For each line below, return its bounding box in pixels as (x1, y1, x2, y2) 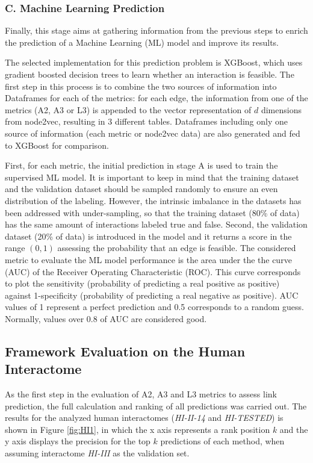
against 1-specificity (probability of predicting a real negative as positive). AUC (5, 288, 299, 301)
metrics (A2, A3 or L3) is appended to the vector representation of (5, 103, 252, 116)
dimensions (261, 103, 302, 116)
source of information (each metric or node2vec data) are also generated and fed (5, 126, 300, 139)
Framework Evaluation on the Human (5, 341, 246, 360)
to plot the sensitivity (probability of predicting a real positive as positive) (5, 277, 280, 290)
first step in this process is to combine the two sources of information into (5, 79, 277, 92)
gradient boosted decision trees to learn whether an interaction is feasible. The (5, 68, 294, 80)
